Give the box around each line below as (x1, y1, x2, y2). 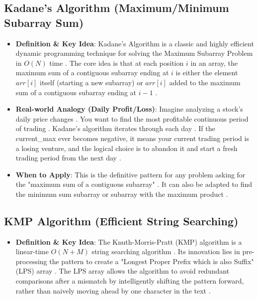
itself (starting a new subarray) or (40, 77, 143, 87)
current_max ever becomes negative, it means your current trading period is (15, 133, 249, 143)
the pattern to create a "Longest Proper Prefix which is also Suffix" (49, 256, 254, 266)
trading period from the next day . (15, 152, 121, 163)
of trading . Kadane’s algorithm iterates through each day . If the (15, 123, 215, 134)
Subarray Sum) (4, 14, 84, 30)
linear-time (15, 246, 49, 257)
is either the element (175, 67, 238, 78)
